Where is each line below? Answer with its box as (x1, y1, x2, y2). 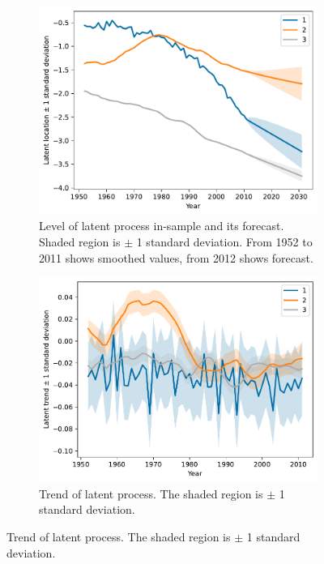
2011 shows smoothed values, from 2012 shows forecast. (39, 249, 313, 266)
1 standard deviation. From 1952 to (136, 233, 313, 250)
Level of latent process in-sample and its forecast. (39, 217, 284, 234)
